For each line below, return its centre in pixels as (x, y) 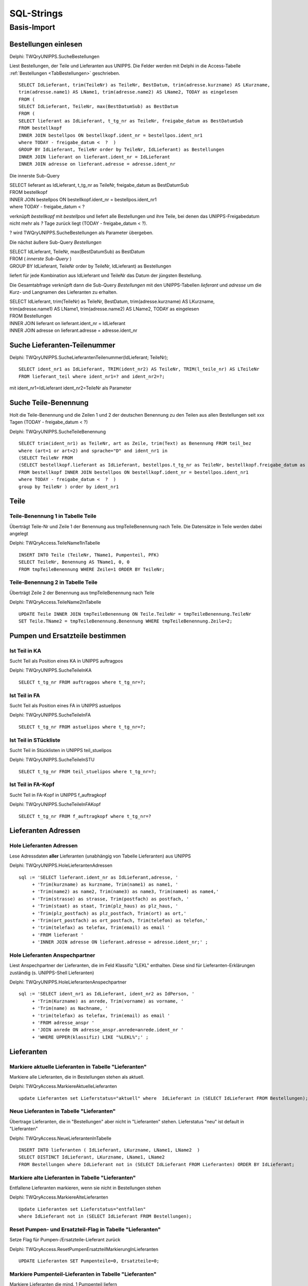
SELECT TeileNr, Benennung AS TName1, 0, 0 (74, 562)
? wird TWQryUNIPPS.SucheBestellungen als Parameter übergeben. (81, 233)
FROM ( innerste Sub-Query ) (41, 259)
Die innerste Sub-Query (35, 175)
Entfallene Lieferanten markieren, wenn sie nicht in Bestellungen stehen (85, 1188)
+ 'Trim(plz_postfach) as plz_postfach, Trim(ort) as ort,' (109, 913)
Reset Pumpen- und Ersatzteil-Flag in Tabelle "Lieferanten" (85, 1229)
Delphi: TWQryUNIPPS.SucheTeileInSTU (52, 760)
